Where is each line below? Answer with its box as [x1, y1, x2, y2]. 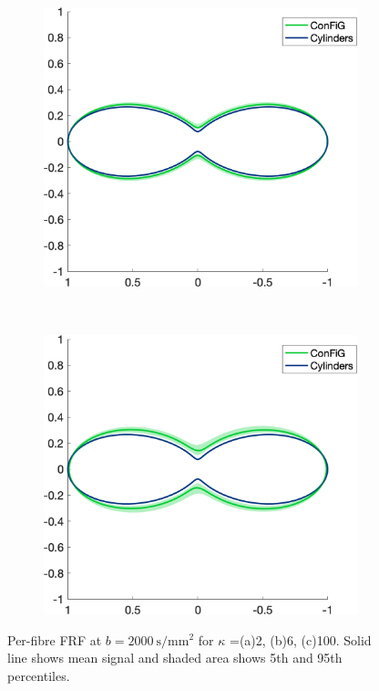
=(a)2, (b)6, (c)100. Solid [229, 630, 372, 649]
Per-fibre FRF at [7, 630, 102, 649]
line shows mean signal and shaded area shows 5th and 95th [7, 648, 343, 667]
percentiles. [7, 665, 70, 685]
